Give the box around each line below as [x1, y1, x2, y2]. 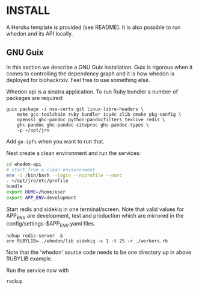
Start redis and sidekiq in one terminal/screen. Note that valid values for [6, 206, 185, 213]
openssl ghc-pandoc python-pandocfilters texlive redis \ [17, 116, 165, 122]
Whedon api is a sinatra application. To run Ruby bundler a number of [6, 88, 179, 95]
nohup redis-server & [6, 233, 63, 239]
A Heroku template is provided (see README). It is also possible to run [6, 24, 181, 31]
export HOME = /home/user [6, 189, 66, 195]
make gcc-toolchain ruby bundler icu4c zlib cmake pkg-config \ [17, 111, 182, 118]
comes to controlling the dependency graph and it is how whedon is [6, 70, 175, 77]
